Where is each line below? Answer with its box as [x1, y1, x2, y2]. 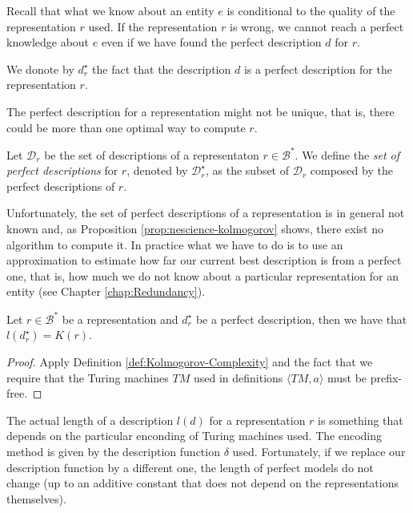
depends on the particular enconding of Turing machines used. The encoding [6, 427, 382, 444]
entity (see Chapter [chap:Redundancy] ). [6, 283, 206, 300]
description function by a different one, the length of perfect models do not [6, 458, 374, 475]
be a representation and [62, 310, 178, 327]
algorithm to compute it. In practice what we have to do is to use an [6, 236, 343, 252]
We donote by [6, 60, 74, 77]
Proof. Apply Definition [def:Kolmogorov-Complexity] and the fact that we [6, 353, 373, 370]
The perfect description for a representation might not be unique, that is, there [6, 103, 395, 119]
